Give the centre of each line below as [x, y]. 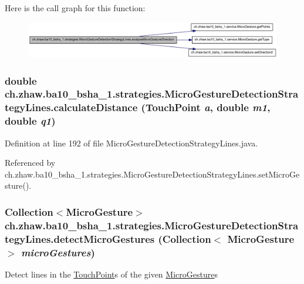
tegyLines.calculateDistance [71, 107]
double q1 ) [30, 121]
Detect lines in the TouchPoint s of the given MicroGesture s [111, 274]
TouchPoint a [178, 107]
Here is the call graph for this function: [75, 8]
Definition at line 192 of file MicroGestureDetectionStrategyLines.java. [131, 143]
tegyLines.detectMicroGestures [80, 238]
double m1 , [244, 107]
